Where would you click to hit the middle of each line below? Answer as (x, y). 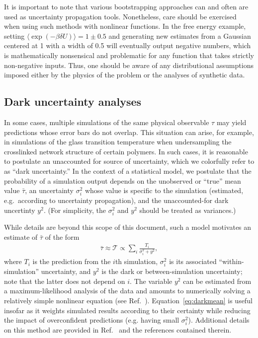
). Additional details (219, 320)
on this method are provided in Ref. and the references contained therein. (118, 330)
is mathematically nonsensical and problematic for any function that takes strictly (129, 55)
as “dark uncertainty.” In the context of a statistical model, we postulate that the (128, 170)
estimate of (21, 237)
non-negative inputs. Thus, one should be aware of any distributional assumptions (129, 65)
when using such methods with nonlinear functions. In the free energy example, (125, 26)
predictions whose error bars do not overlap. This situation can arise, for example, (129, 132)
